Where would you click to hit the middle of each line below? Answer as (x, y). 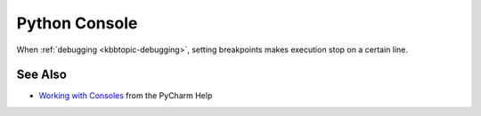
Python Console (77, 23)
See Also (41, 75)
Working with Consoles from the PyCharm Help (126, 96)
